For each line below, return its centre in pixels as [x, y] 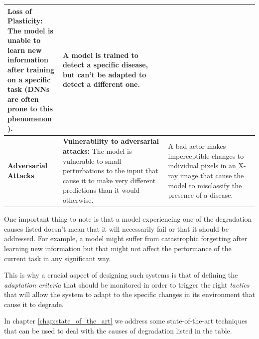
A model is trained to [100, 55]
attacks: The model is [97, 151]
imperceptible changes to [206, 156]
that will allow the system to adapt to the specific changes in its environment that [129, 294]
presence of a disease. [200, 195]
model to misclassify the [205, 185]
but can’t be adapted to [104, 74]
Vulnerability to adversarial [111, 141]
